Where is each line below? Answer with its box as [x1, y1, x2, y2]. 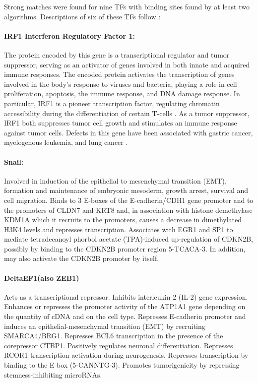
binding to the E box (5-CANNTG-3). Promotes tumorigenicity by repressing [4, 360, 240, 370]
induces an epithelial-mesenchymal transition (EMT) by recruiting [4, 320, 205, 331]
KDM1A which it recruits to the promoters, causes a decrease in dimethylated [4, 214, 242, 225]
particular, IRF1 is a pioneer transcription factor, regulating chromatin [4, 98, 220, 108]
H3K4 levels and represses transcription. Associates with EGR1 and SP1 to [4, 224, 233, 234]
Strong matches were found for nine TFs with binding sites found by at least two [4, 1, 250, 11]
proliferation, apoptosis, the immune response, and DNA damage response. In [4, 88, 240, 99]
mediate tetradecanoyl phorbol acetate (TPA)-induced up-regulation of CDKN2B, [4, 234, 254, 244]
